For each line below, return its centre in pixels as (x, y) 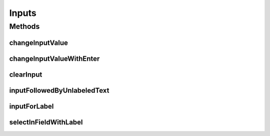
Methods (24, 26)
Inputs (23, 13)
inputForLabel (31, 106)
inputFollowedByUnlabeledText (59, 90)
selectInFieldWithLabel (46, 122)
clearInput (26, 74)
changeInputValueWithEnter (54, 59)
